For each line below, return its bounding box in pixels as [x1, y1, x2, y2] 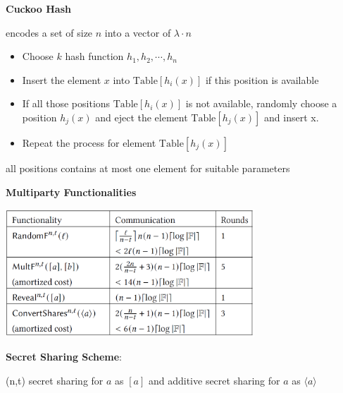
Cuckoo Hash [6, 1, 71, 16]
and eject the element [95, 109, 188, 124]
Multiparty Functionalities [6, 184, 137, 199]
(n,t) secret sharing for [6, 373, 104, 387]
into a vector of [104, 25, 171, 40]
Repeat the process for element [22, 135, 156, 150]
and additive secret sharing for [148, 373, 280, 387]
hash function [65, 49, 124, 64]
